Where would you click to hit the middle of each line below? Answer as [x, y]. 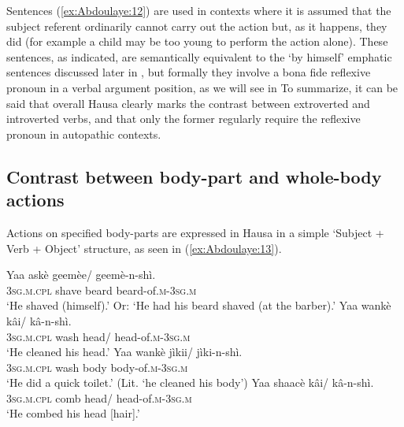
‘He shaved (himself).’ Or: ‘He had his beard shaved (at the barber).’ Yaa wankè [199, 305]
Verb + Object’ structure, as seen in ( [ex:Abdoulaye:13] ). [144, 248]
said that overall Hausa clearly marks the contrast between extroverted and [188, 103]
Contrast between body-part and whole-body [194, 176]
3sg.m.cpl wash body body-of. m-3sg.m [97, 367]
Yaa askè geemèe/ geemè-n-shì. [81, 275]
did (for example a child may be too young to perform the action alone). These [197, 41]
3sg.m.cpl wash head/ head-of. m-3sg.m [98, 336]
